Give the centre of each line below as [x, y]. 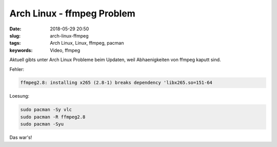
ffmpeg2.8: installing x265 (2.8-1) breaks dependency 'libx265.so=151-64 [116, 83]
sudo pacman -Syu [42, 124]
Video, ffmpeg [65, 50]
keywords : [21, 50]
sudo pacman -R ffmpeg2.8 [53, 117]
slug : [15, 35]
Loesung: [19, 96]
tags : [15, 43]
